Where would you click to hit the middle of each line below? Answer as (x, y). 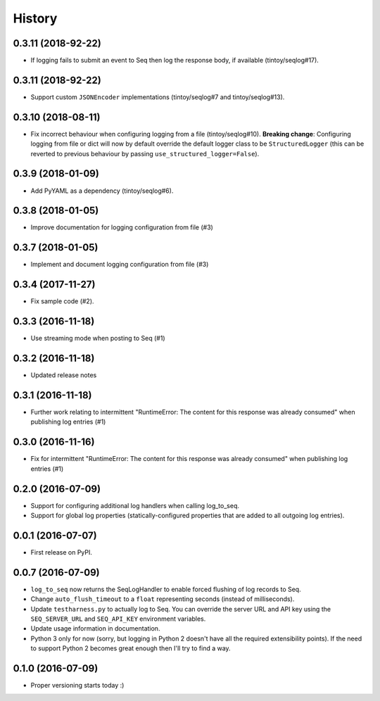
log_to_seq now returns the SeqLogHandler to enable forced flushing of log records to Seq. (166, 589)
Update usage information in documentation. (95, 629)
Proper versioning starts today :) (77, 686)
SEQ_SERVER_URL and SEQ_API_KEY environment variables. (118, 619)
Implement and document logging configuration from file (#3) (120, 265)
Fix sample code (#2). (62, 301)
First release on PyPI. (62, 552)
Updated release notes (64, 375)
